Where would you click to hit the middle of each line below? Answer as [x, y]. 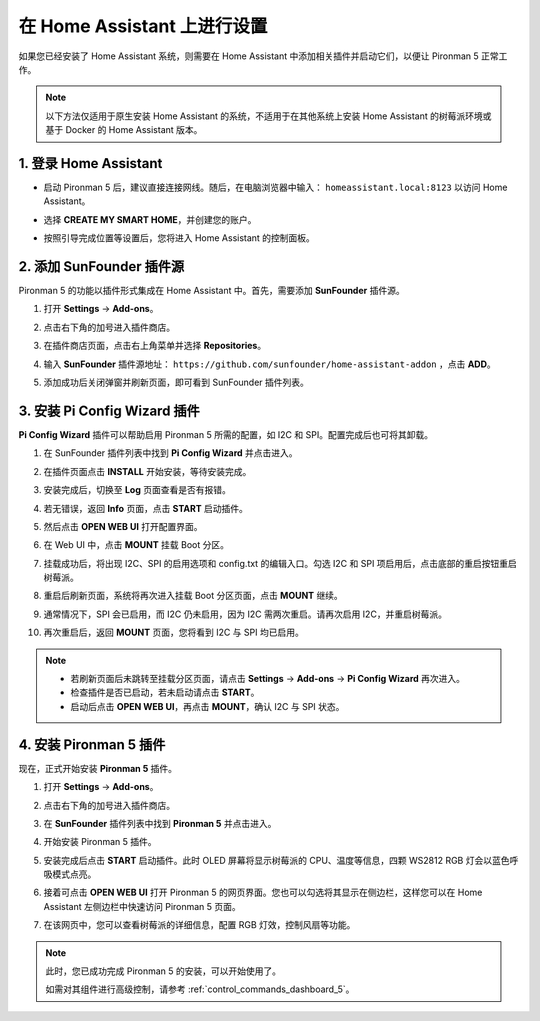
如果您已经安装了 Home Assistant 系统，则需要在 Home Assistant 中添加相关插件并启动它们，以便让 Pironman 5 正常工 [263, 56]
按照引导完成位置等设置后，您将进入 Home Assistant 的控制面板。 [179, 238]
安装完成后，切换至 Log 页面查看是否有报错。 [137, 490]
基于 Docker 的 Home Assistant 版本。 [124, 130]
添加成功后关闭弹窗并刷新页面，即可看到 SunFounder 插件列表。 [176, 382]
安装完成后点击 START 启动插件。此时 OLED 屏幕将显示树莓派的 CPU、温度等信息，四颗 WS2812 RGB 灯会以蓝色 [276, 860]
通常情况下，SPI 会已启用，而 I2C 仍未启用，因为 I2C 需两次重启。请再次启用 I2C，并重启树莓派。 [245, 614]
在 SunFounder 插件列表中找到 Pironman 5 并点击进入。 [160, 823]
